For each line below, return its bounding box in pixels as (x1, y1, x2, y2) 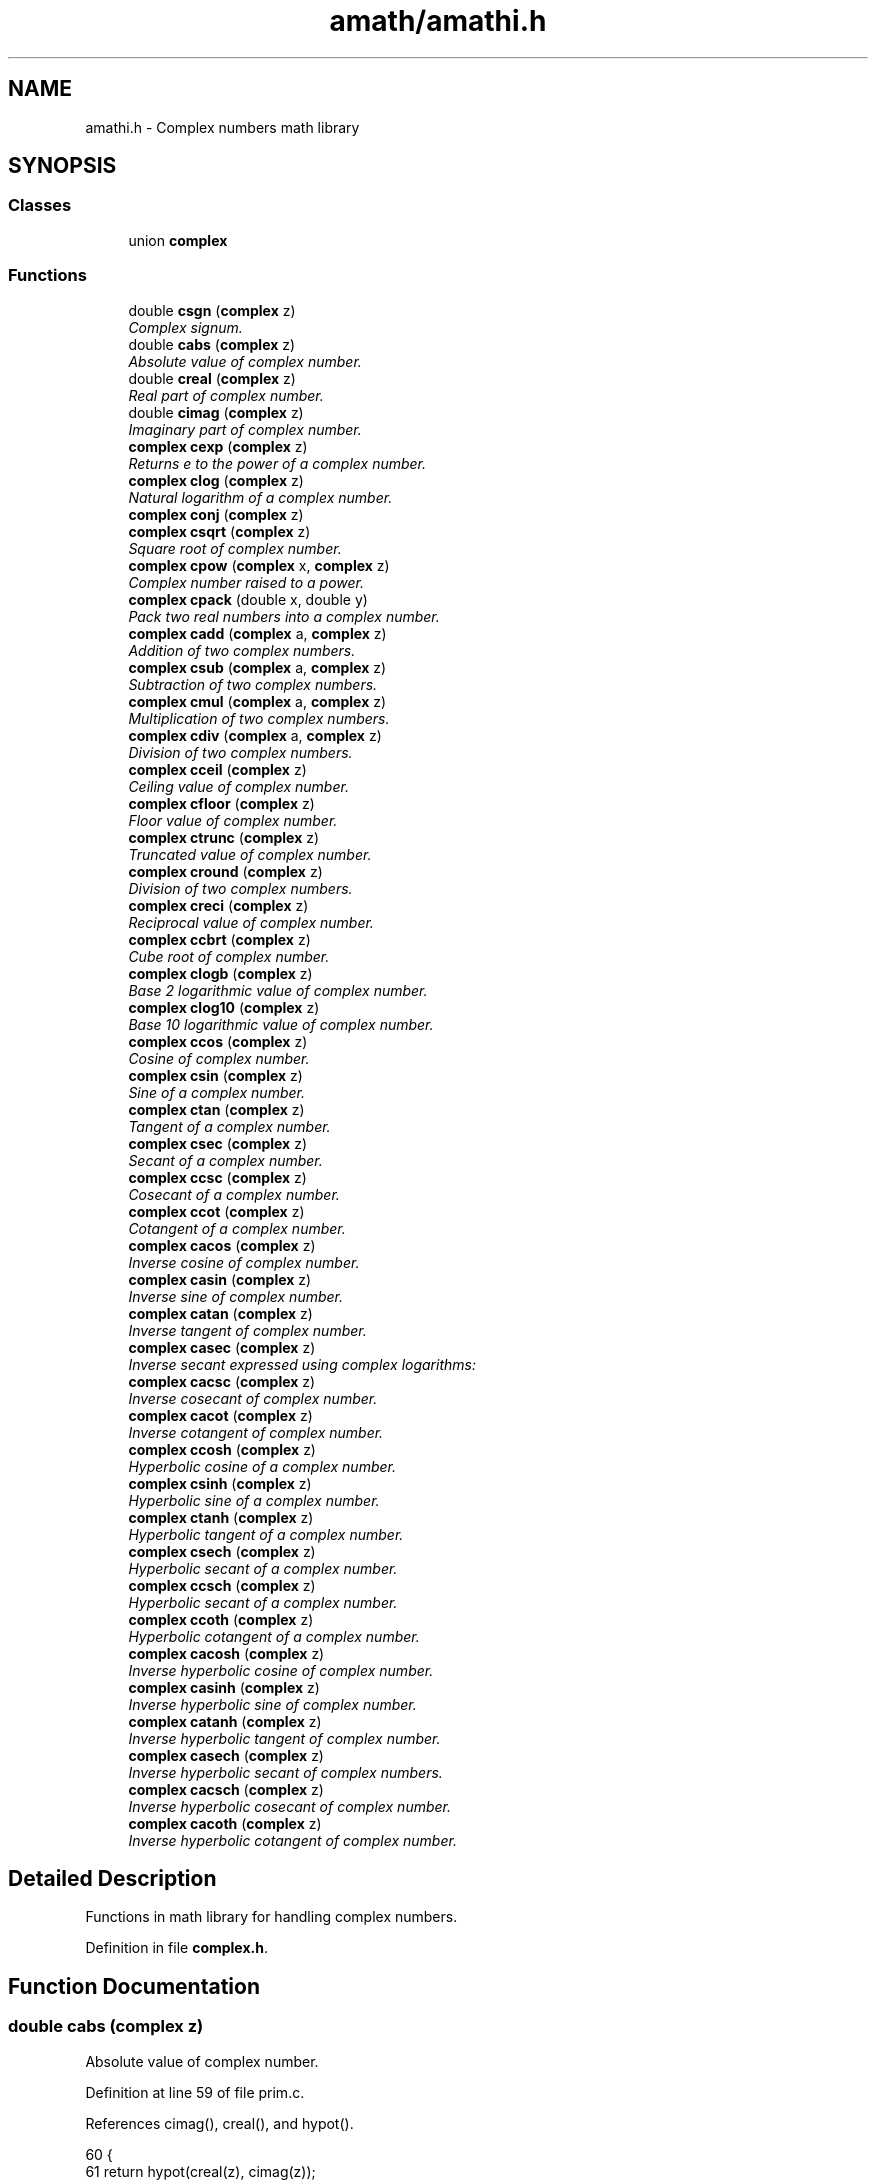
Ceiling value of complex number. (128, 777, 349, 795)
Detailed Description (8, 1865, 217, 1891)
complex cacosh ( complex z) (128, 1644, 325, 1662)
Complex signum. (128, 318, 243, 336)
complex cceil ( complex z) (128, 760, 307, 778)
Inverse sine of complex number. (128, 1287, 344, 1305)
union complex (128, 231, 228, 249)
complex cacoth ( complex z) (128, 1814, 322, 1832)
